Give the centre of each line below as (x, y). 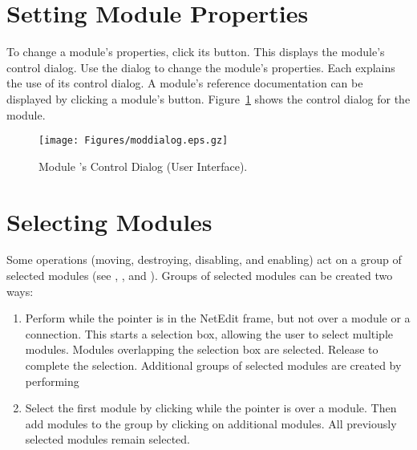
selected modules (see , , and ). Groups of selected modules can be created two (200, 276)
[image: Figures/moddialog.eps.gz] (134, 141)
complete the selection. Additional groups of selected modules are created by (213, 365)
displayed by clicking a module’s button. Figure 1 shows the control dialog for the (208, 98)
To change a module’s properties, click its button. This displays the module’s (196, 52)
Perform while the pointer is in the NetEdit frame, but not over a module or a (218, 318)
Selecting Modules (109, 221)
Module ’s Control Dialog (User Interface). (143, 166)
